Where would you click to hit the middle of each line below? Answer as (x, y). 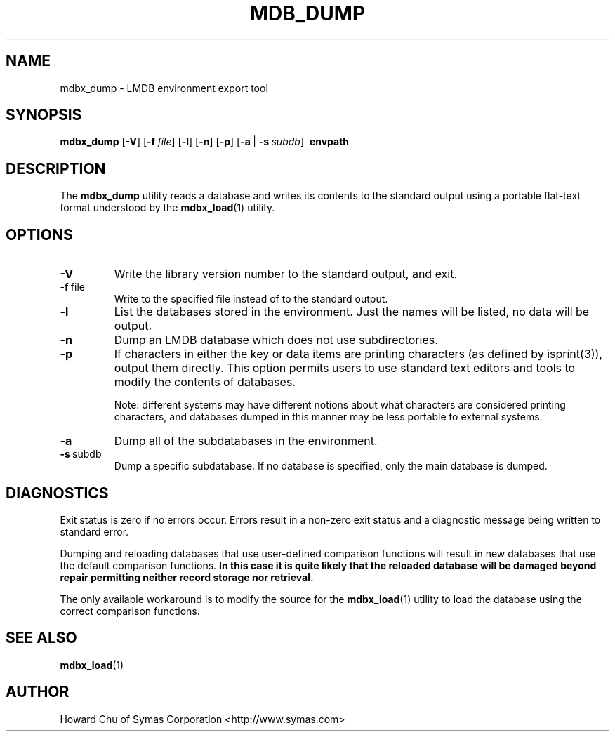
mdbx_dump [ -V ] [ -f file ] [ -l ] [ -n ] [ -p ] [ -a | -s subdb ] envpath (205, 142)
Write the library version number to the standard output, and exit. (286, 274)
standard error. (94, 531)
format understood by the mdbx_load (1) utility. (167, 208)
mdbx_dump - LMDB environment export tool (164, 88)
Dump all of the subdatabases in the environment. (246, 441)
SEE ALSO (41, 638)
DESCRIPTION (56, 168)
